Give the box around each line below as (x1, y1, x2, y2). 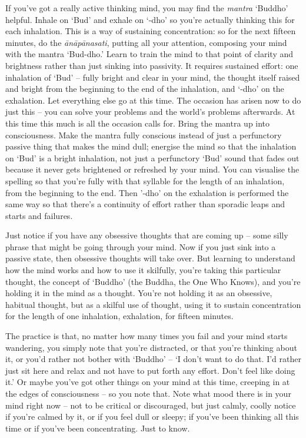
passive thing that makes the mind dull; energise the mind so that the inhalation (5, 140, 297, 152)
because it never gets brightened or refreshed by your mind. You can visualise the (5, 163, 300, 175)
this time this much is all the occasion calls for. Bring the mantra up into (5, 117, 270, 129)
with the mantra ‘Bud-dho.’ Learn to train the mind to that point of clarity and (5, 48, 294, 60)
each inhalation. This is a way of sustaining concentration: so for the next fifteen (5, 25, 296, 37)
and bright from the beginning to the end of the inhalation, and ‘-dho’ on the (5, 82, 284, 95)
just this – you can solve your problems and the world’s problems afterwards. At (5, 105, 295, 118)
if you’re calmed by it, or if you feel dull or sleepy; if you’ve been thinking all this (5, 410, 299, 423)
